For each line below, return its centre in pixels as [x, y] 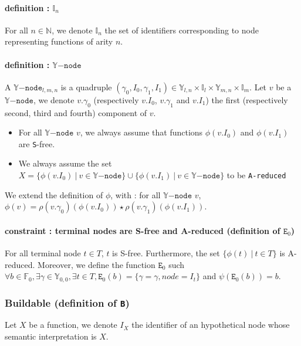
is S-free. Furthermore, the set [166, 253]
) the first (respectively [247, 99]
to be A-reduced [256, 175]
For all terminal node [43, 253]
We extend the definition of [54, 194]
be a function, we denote [73, 325]
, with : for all [136, 194]
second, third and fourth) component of [76, 112]
